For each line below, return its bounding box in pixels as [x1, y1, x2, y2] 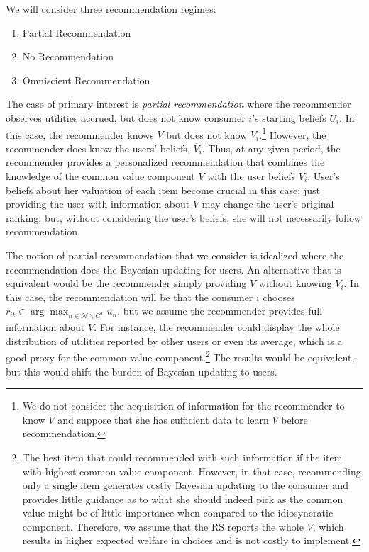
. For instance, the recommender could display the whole [94, 320, 340, 334]
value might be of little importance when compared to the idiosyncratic [22, 505, 334, 520]
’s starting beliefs [252, 110, 326, 125]
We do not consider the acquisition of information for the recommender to [22, 398, 345, 413]
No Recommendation [22, 49, 114, 64]
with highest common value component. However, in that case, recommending [22, 463, 361, 478]
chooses [263, 289, 295, 304]
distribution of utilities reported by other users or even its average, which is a [6, 333, 343, 348]
